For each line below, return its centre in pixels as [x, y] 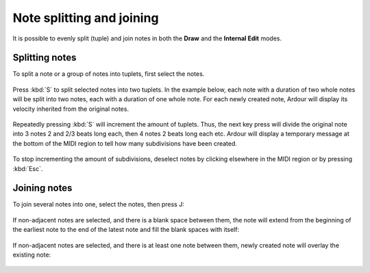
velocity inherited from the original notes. [71, 109]
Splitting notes [45, 58]
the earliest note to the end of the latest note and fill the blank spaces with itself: [126, 230]
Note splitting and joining [86, 18]
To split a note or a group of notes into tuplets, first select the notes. [109, 74]
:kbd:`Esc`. [28, 168]
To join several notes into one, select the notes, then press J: [98, 205]
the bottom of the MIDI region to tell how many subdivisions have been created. [125, 143]
